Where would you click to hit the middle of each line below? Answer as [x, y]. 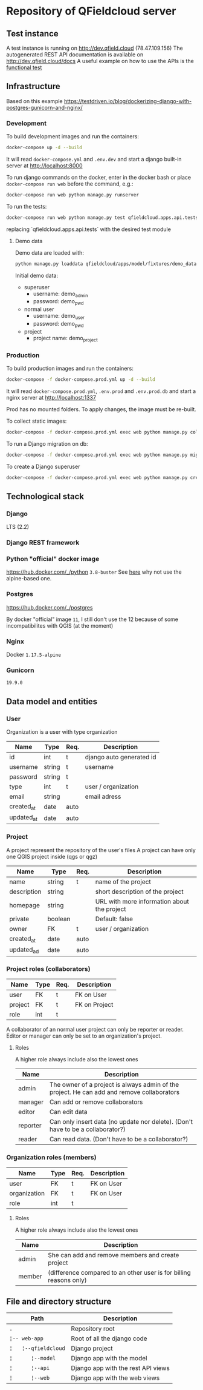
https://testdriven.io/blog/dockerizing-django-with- [128, 101]
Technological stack [45, 496]
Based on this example [35, 101]
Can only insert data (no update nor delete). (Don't [121, 1122]
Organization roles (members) [51, 1158]
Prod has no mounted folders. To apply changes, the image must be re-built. [101, 409]
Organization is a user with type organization [62, 731]
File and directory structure [59, 1301]
